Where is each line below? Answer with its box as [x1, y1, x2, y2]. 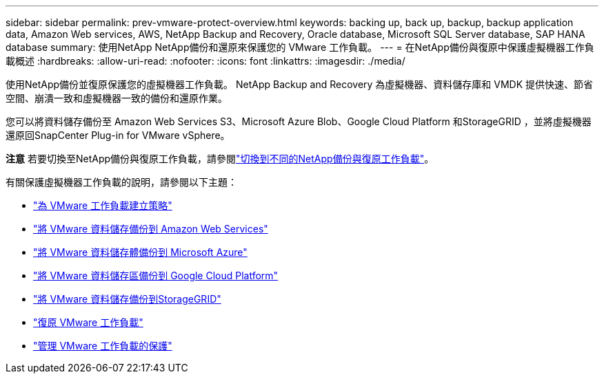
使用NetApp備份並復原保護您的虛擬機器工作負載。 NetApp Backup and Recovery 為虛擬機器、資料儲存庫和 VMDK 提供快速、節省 [6, 78, 594, 90]
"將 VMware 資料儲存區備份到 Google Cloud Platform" [33, 270, 279, 281]
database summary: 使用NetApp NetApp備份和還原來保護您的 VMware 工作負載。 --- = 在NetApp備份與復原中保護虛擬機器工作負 [6, 41, 594, 53]
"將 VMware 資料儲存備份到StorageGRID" [33, 293, 221, 305]
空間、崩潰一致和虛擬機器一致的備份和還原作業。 [6, 92, 228, 104]
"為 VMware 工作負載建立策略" [33, 199, 172, 211]
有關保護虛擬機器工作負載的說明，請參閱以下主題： [6, 176, 237, 188]
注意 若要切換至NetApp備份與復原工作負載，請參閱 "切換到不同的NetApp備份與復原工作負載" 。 [6, 153, 434, 164]
